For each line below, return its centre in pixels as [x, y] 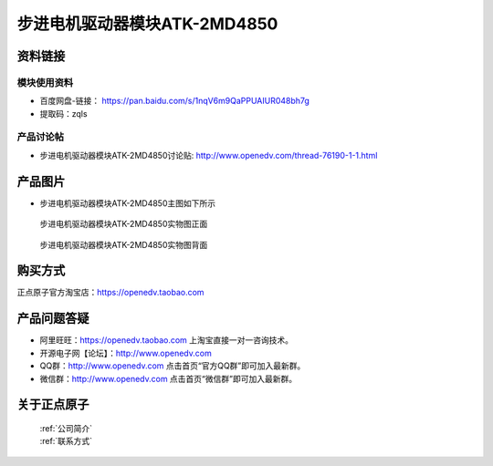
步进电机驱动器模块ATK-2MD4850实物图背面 [124, 244]
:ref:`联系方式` [66, 441]
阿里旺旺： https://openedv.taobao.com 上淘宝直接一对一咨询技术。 [167, 340]
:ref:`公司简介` [66, 428]
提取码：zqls [63, 113]
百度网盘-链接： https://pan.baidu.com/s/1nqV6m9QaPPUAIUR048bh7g [175, 101]
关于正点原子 [53, 404]
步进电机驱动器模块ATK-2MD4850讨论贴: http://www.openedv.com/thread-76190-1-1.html [209, 155]
